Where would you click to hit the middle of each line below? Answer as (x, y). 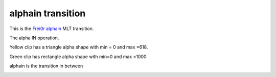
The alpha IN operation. (34, 38)
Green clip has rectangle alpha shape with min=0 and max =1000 (78, 57)
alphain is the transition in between (46, 66)
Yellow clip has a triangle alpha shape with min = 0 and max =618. (79, 47)
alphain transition (48, 13)
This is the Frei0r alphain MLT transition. (52, 29)
